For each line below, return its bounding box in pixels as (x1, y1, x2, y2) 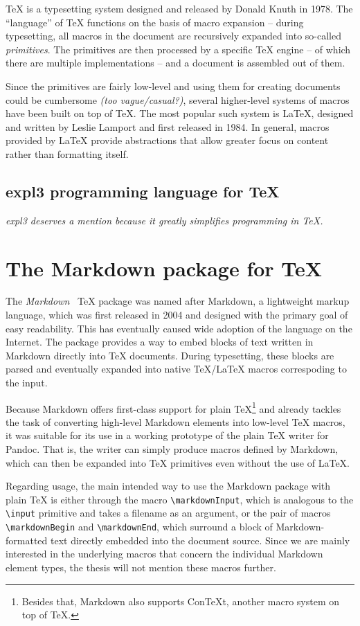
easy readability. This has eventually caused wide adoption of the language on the (6, 321, 352, 335)
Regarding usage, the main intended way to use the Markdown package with (6, 479, 331, 493)
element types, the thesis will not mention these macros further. (6, 560, 276, 574)
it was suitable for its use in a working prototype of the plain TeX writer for (6, 428, 329, 442)
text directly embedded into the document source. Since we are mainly (50, 533, 350, 547)
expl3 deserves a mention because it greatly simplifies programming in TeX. (6, 213, 323, 227)
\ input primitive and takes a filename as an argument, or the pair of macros (6, 506, 331, 520)
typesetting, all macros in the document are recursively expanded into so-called (6, 28, 342, 43)
